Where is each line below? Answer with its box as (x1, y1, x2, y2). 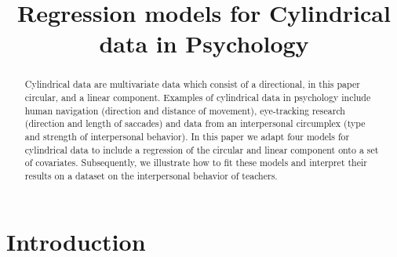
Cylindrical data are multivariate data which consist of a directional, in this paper (24, 78, 360, 91)
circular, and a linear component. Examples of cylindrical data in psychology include (24, 91, 371, 104)
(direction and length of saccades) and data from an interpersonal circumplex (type (24, 117, 366, 130)
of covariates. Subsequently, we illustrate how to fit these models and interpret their (24, 156, 367, 169)
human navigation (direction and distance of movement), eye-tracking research (24, 103, 345, 117)
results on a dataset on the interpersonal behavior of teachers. (24, 168, 278, 182)
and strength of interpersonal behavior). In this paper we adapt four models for (24, 129, 350, 143)
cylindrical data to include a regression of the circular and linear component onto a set (24, 143, 379, 156)
